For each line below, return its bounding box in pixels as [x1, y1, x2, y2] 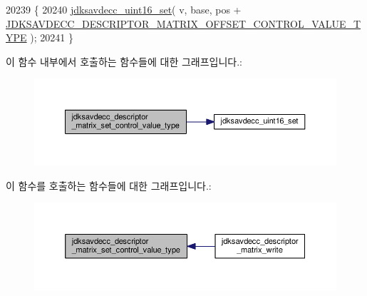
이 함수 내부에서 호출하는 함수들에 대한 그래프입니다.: [6, 53, 242, 68]
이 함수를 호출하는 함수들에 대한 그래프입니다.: [6, 178, 212, 193]
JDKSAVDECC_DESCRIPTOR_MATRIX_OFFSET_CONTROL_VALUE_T [6, 16, 361, 31]
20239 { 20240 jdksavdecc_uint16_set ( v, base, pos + [6, 2, 242, 16]
